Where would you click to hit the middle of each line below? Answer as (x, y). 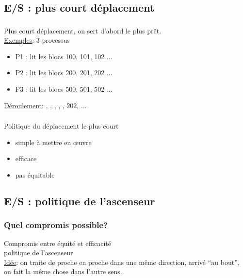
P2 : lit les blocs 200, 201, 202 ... (64, 73)
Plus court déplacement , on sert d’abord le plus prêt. (83, 30)
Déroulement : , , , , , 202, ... (45, 105)
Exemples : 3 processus (37, 40)
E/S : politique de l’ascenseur (80, 201)
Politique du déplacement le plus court (61, 126)
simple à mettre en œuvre (53, 142)
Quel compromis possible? (56, 225)
